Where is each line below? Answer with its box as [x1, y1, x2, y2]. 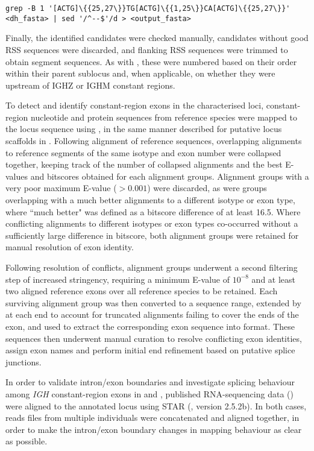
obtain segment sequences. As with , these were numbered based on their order [5, 55, 297, 68]
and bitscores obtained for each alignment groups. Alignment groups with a [30, 169, 309, 182]
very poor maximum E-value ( [5, 181, 117, 194]
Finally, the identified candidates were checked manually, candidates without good [5, 31, 309, 44]
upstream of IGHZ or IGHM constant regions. [5, 78, 175, 91]
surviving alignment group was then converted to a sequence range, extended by [5, 296, 301, 309]
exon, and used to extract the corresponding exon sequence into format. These [5, 320, 295, 332]
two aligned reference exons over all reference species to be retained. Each [5, 285, 278, 297]
